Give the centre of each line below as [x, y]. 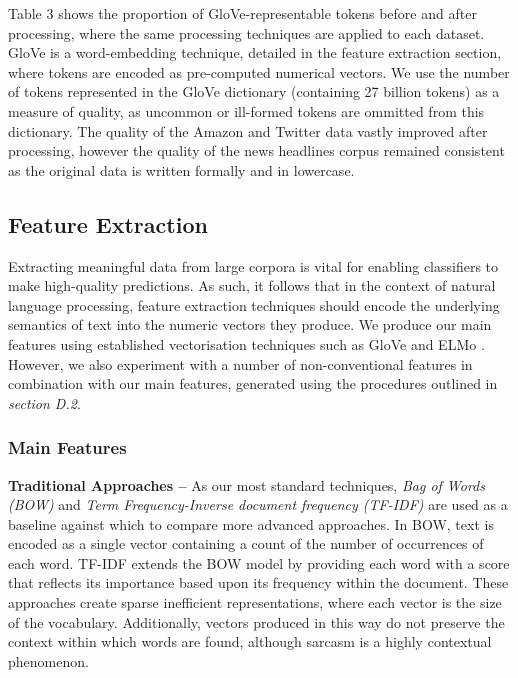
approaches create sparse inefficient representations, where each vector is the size [255, 602]
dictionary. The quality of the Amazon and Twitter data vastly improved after [248, 130]
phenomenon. [48, 660]
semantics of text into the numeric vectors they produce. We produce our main [250, 324]
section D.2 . [44, 402]
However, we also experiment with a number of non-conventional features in [240, 363]
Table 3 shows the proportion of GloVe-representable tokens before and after [242, 13]
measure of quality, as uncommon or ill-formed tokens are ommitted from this [246, 110]
